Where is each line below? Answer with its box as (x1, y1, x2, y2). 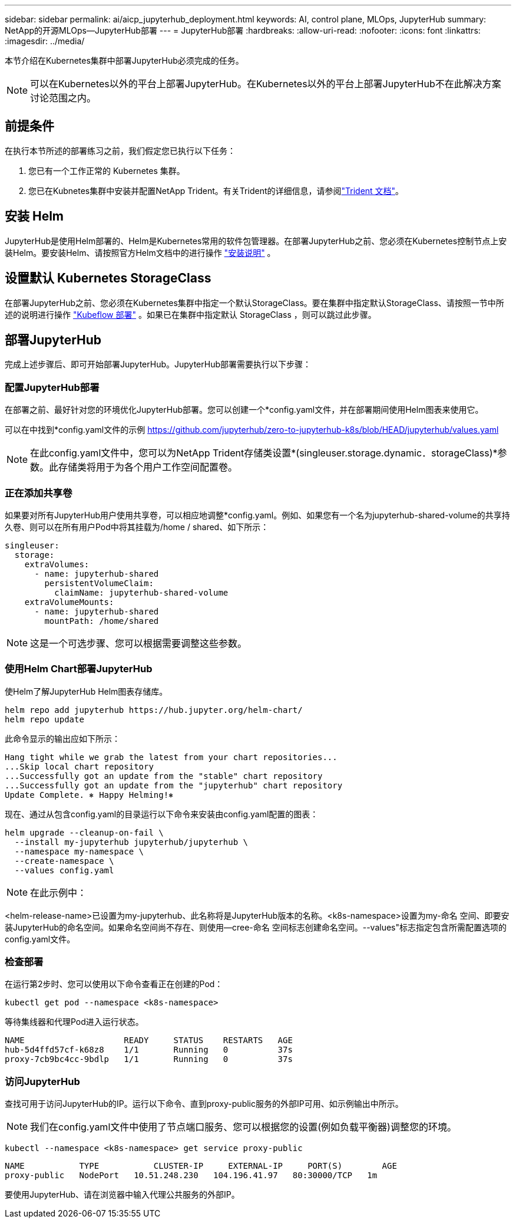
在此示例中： (30, 886, 87, 899)
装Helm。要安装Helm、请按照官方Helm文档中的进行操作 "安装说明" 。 (5, 247, 276, 258)
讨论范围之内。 (30, 92, 97, 104)
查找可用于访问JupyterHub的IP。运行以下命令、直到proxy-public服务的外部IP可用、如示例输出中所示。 (5, 1099, 403, 1109)
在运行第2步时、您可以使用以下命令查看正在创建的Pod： (5, 979, 223, 989)
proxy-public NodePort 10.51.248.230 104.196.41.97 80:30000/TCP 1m (5, 1171, 378, 1181)
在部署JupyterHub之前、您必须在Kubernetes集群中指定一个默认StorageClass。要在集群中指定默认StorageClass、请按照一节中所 (5, 297, 504, 308)
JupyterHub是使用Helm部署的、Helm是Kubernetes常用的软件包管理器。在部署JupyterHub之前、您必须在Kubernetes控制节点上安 (5, 235, 507, 246)
